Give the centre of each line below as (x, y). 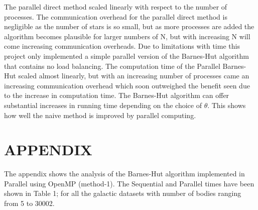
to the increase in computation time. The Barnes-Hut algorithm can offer (117, 95)
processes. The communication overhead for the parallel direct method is (116, 16)
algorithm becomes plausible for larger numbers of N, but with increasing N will (127, 36)
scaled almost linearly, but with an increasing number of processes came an (134, 76)
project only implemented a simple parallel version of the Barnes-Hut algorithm (126, 56)
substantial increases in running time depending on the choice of (103, 105)
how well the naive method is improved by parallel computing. (100, 115)
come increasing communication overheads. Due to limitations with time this (122, 46)
